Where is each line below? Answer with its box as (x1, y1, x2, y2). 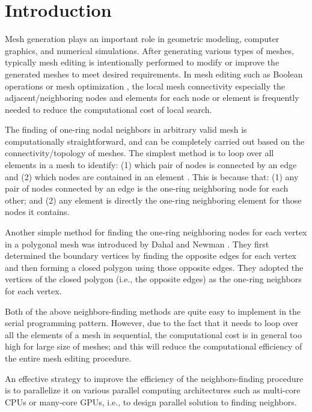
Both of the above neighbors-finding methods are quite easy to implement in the (5, 304, 301, 317)
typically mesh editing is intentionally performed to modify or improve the (5, 56, 280, 68)
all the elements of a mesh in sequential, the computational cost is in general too (5, 328, 302, 341)
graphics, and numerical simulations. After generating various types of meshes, (5, 44, 295, 56)
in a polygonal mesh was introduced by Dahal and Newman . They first (5, 237, 269, 250)
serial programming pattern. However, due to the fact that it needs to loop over (5, 317, 299, 329)
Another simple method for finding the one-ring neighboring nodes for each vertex (5, 226, 307, 238)
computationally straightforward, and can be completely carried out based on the (5, 135, 305, 147)
